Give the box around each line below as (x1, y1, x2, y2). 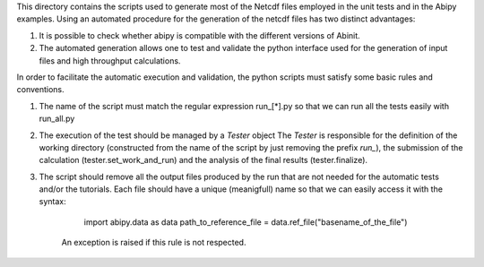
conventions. (16, 84, 65, 95)
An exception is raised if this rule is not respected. (61, 237, 246, 248)
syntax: (39, 196, 66, 207)
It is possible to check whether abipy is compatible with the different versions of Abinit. (39, 30, 360, 40)
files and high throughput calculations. (39, 55, 181, 66)
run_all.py (39, 113, 75, 125)
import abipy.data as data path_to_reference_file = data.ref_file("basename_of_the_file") (83, 216, 408, 228)
